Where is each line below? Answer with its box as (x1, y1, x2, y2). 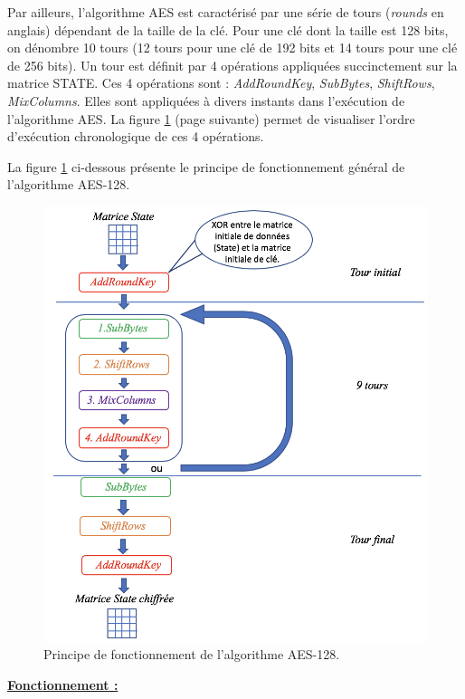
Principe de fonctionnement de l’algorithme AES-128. (43, 645, 340, 664)
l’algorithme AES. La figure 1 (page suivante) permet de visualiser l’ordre (7, 109, 415, 128)
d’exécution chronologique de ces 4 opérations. (7, 127, 264, 146)
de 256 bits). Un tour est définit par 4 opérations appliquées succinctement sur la (7, 55, 458, 74)
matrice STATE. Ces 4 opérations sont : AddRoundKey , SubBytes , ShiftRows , (7, 73, 435, 92)
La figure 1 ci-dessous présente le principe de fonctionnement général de (7, 157, 405, 176)
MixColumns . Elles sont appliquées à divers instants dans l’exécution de (7, 91, 405, 110)
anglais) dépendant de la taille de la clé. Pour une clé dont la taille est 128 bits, (7, 20, 449, 39)
